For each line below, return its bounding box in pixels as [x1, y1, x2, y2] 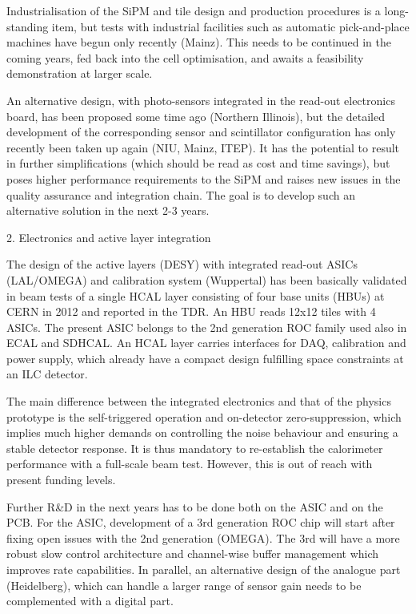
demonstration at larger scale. [6, 65, 153, 82]
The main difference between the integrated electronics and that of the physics [6, 393, 391, 410]
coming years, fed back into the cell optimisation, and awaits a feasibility [6, 49, 364, 66]
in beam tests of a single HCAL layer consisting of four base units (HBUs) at [6, 287, 385, 304]
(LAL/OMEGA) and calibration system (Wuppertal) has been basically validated [6, 271, 407, 288]
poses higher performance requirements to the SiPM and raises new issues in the [6, 170, 401, 187]
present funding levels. [6, 471, 116, 488]
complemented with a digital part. [6, 592, 174, 609]
